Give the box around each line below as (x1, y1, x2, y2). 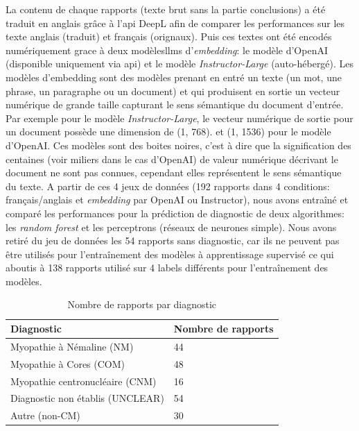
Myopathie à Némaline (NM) (10, 339, 134, 353)
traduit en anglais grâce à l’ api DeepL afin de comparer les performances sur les (6, 15, 345, 30)
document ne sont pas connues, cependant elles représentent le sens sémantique (6, 165, 342, 180)
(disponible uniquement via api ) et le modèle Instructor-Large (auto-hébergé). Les (6, 56, 354, 71)
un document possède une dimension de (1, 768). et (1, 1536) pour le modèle (6, 124, 331, 139)
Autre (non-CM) (10, 408, 80, 423)
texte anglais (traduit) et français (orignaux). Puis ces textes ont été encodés (6, 29, 332, 44)
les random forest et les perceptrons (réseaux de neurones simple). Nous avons (6, 219, 337, 234)
